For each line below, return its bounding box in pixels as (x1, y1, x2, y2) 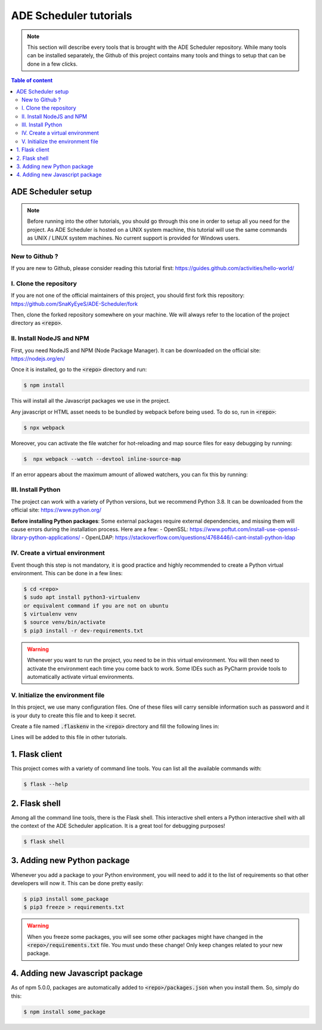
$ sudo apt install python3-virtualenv (23, 594, 140, 601)
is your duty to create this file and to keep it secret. (11, 712, 137, 719)
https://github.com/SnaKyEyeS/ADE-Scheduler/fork (11, 300, 138, 307)
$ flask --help (23, 781, 68, 788)
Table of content (11, 77, 53, 84)
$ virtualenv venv (23, 611, 78, 618)
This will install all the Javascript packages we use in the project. (11, 397, 170, 405)
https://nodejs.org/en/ (11, 355, 66, 362)
